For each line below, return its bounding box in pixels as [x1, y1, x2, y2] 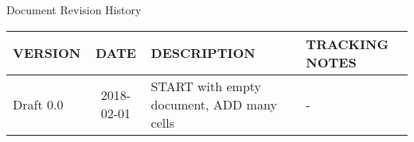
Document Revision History [6, 2, 142, 17]
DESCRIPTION [150, 44, 256, 63]
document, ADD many [150, 94, 277, 113]
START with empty [150, 76, 262, 95]
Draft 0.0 [13, 94, 64, 113]
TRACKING [306, 34, 389, 53]
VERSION [13, 44, 81, 63]
